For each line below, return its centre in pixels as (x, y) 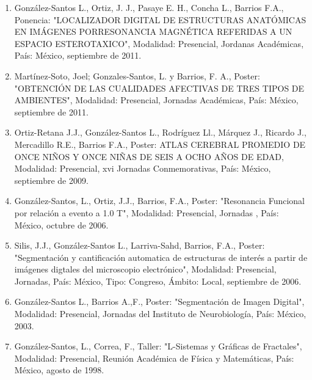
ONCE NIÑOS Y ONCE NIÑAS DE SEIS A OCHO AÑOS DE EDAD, (149, 156)
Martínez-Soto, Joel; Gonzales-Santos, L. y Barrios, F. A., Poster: (137, 75)
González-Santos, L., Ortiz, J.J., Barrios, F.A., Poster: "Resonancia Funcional (160, 201)
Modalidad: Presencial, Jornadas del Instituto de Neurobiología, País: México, (160, 314)
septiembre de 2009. (51, 180)
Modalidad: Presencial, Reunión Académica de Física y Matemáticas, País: (154, 358)
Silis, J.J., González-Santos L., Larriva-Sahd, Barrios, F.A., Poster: (140, 245)
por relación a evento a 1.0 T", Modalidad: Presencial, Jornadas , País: (147, 212)
